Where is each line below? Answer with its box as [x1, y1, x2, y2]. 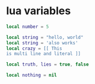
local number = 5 [6, 24, 49, 30]
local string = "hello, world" [6, 34, 84, 40]
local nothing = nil [6, 72, 58, 78]
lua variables [6, 4, 71, 18]
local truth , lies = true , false [6, 62, 89, 67]
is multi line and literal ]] [6, 51, 81, 57]
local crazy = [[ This [6, 46, 62, 51]
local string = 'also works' [6, 40, 78, 46]
